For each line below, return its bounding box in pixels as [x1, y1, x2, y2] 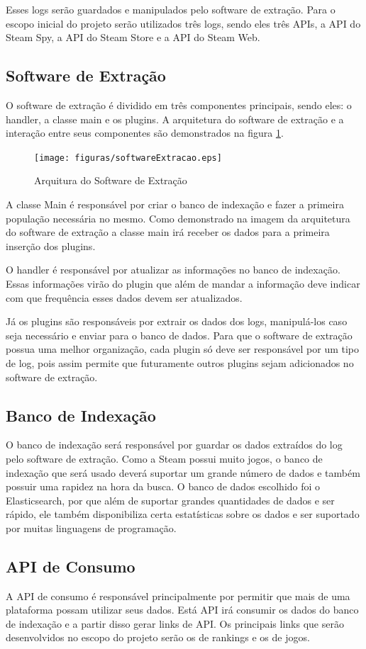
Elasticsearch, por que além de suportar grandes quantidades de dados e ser [6, 492, 335, 507]
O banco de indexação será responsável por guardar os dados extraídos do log [6, 437, 343, 452]
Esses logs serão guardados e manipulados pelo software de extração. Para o [6, 2, 335, 16]
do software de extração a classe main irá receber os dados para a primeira [6, 225, 330, 239]
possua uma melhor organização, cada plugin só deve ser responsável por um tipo [6, 342, 360, 356]
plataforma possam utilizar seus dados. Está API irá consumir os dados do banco [6, 602, 359, 617]
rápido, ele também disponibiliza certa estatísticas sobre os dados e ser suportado [6, 507, 360, 521]
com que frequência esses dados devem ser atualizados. [6, 290, 243, 305]
